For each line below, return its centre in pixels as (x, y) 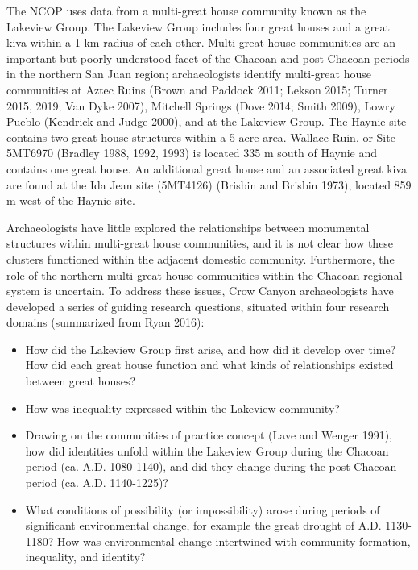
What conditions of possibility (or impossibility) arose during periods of (203, 509)
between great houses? (81, 381)
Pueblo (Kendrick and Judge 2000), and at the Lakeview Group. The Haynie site (207, 121)
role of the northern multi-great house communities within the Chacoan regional (205, 275)
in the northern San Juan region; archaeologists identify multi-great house (189, 74)
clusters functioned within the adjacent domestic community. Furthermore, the (201, 258)
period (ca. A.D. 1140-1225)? (97, 483)
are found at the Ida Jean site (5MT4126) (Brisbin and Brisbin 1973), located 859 (209, 184)
